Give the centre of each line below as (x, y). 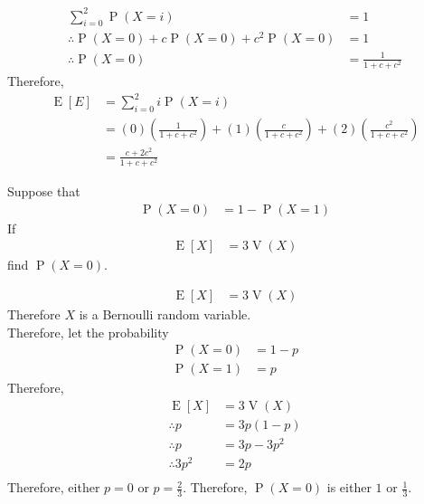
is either (349, 487)
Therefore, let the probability (88, 332)
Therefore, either (54, 487)
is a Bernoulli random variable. (165, 314)
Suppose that (44, 191)
